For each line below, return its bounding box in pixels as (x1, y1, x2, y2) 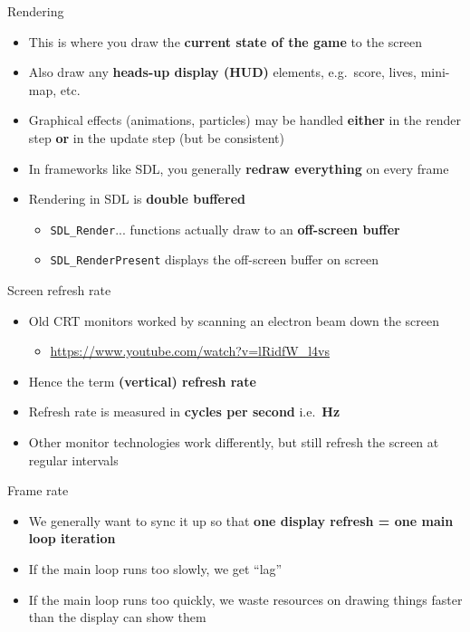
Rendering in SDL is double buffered (28, 189, 245, 208)
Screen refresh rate (7, 281, 111, 300)
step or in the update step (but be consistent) (28, 128, 284, 147)
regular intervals (28, 450, 119, 469)
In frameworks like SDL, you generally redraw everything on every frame (28, 158, 449, 177)
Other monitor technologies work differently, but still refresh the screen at (28, 433, 439, 452)
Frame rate (7, 481, 69, 500)
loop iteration (28, 529, 116, 548)
